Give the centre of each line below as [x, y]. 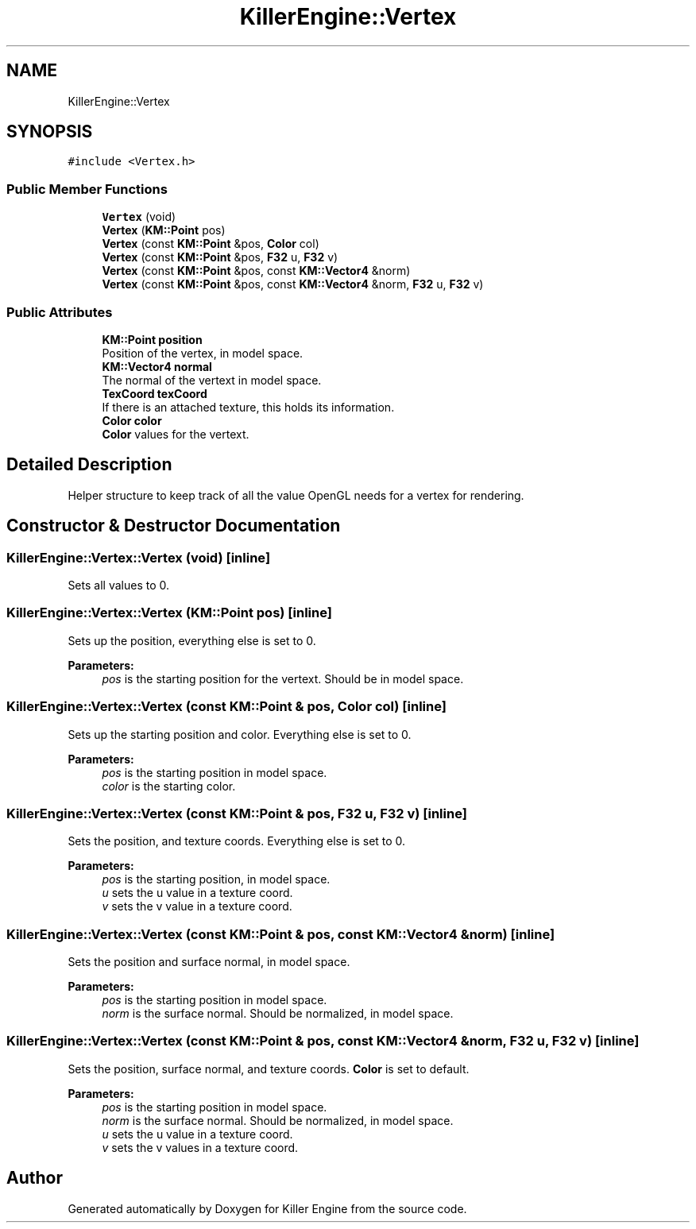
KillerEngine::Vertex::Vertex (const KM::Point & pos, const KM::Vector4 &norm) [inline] [281, 934]
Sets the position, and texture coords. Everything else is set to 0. [237, 841]
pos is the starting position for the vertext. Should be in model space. [283, 678]
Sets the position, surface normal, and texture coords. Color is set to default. [269, 1069]
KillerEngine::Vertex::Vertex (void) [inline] [139, 557]
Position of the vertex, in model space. [203, 353]
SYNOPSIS [50, 132]
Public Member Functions [87, 189]
